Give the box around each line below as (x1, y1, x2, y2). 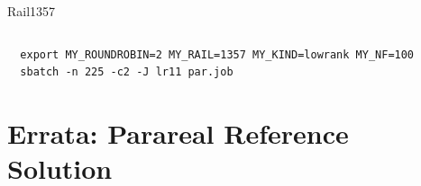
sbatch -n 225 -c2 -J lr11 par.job (20, 66, 233, 79)
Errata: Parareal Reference (7, 114, 349, 151)
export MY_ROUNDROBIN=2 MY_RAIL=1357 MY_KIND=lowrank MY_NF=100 (20, 48, 415, 61)
